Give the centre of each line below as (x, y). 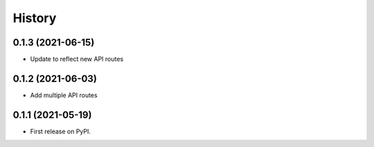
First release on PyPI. (61, 131)
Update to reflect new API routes (77, 59)
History (35, 18)
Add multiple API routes (64, 95)
